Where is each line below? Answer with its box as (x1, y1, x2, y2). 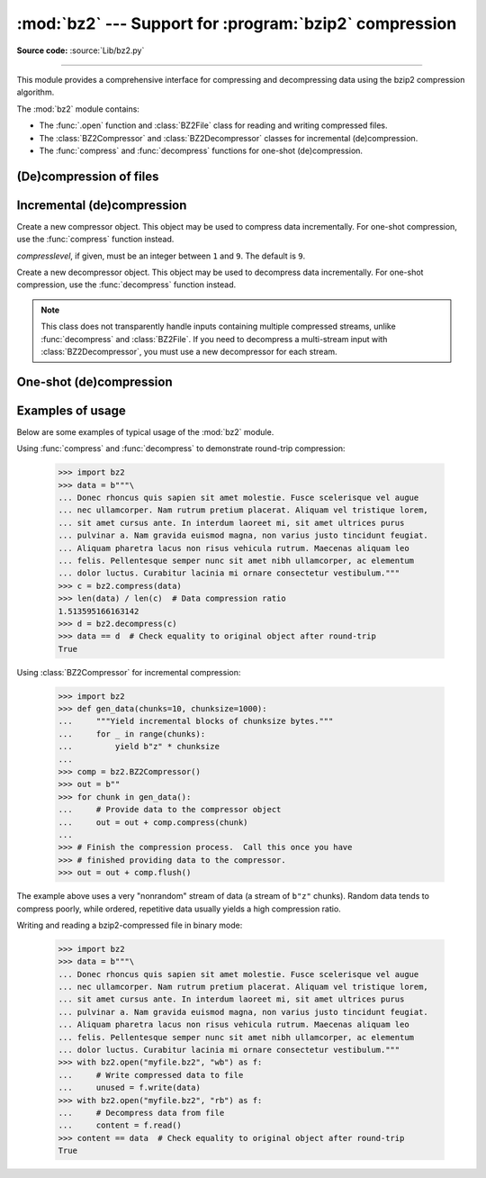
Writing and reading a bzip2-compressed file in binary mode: (16, 920, 243, 930)
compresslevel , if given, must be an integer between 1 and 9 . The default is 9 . (16, 250, 306, 261)
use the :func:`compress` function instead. (16, 234, 175, 245)
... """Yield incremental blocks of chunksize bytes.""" (58, 716, 334, 727)
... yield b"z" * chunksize (58, 741, 220, 752)
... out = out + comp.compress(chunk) (58, 817, 248, 828)
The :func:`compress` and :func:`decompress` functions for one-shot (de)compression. (39, 145, 364, 156)
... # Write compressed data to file (58, 1070, 244, 1080)
